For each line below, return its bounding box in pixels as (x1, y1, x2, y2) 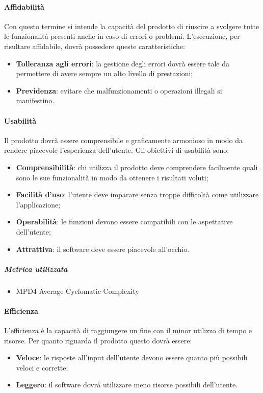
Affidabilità (4, 1, 44, 12)
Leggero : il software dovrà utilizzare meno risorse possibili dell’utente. (16, 379, 238, 390)
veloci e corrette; (16, 362, 68, 373)
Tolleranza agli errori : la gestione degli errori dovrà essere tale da (16, 58, 230, 68)
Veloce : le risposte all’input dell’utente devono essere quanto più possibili (16, 352, 248, 363)
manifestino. (16, 95, 55, 106)
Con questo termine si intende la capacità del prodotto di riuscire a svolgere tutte (4, 20, 259, 31)
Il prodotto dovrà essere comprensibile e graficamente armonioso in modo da (4, 134, 243, 145)
